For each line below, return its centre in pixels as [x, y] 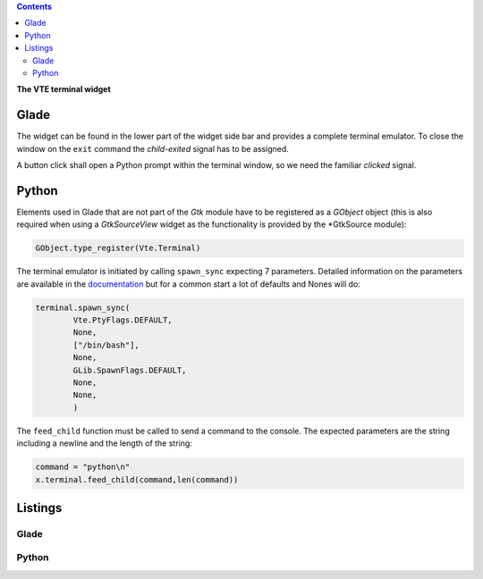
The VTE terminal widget [64, 89]
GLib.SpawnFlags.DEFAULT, [130, 370]
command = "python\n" [83, 467]
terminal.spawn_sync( [83, 307]
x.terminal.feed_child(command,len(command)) [137, 479]
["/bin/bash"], [106, 345]
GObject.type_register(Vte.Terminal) [118, 248]
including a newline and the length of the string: [104, 443]
